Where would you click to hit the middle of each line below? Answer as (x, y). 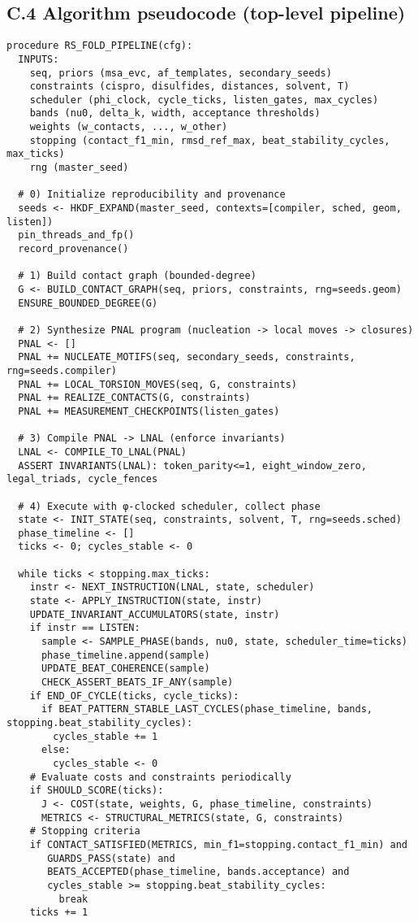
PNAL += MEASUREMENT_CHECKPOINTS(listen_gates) (149, 411)
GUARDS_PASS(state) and (111, 858)
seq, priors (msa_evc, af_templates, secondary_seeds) (181, 73)
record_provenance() (73, 249)
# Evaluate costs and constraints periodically (160, 777)
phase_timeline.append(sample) (125, 655)
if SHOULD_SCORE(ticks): (97, 791)
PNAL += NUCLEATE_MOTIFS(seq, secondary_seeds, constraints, (187, 357)
